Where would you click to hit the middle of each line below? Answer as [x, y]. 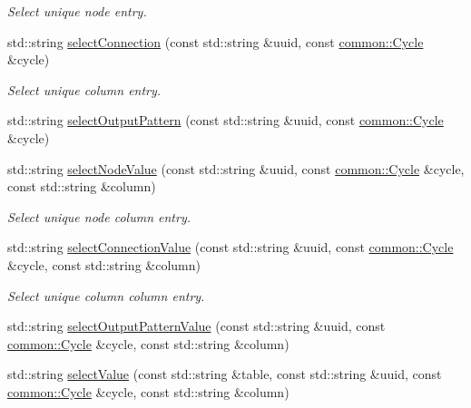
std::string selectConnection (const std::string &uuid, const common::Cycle [216, 41]
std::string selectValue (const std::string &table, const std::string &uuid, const [225, 374]
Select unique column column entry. [106, 295]
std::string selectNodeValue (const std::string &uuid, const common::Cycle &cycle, [236, 168]
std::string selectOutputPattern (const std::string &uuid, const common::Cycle [226, 120]
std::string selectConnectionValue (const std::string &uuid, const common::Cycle [231, 247]
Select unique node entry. [77, 11]
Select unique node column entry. [99, 216]
